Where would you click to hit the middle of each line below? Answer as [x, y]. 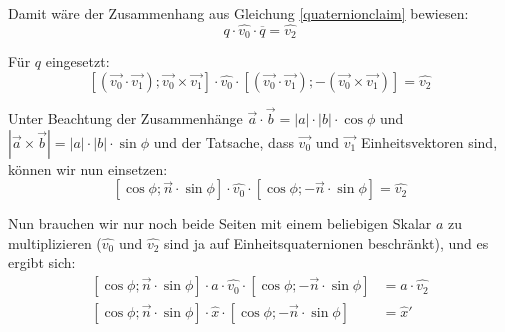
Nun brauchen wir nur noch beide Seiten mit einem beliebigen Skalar [220, 223]
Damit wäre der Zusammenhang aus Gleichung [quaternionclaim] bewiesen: [238, 13]
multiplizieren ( [55, 242]
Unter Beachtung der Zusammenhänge [125, 118]
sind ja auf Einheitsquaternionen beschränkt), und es [326, 242]
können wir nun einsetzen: [88, 168]
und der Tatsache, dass [223, 141]
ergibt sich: [42, 262]
